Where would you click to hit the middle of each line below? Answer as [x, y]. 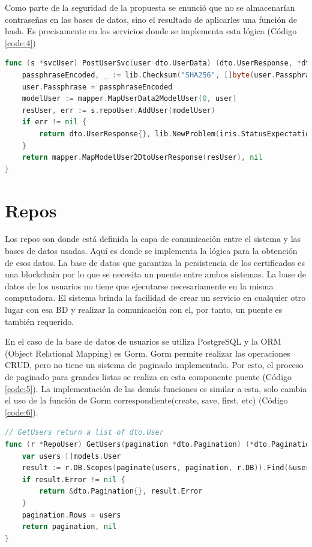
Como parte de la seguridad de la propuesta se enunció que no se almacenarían [150, 7]
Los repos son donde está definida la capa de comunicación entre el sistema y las [153, 239]
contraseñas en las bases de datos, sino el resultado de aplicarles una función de [151, 19]
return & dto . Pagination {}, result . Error [121, 491]
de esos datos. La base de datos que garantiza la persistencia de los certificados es [155, 262]
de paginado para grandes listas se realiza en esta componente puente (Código [148, 376]
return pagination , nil [69, 527]
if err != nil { [54, 122]
